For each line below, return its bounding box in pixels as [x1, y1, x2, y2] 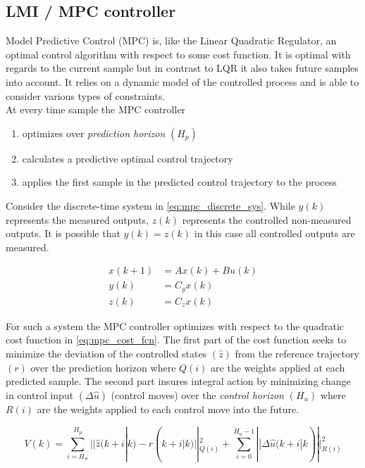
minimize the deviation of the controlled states [6, 346, 207, 361]
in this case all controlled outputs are [194, 226, 355, 241]
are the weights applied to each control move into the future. [37, 401, 299, 416]
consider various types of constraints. [6, 88, 166, 103]
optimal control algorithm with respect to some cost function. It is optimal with [6, 46, 351, 61]
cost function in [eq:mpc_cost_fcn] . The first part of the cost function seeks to [6, 332, 347, 347]
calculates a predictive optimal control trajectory [22, 151, 233, 165]
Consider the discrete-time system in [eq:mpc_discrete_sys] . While [6, 198, 295, 213]
